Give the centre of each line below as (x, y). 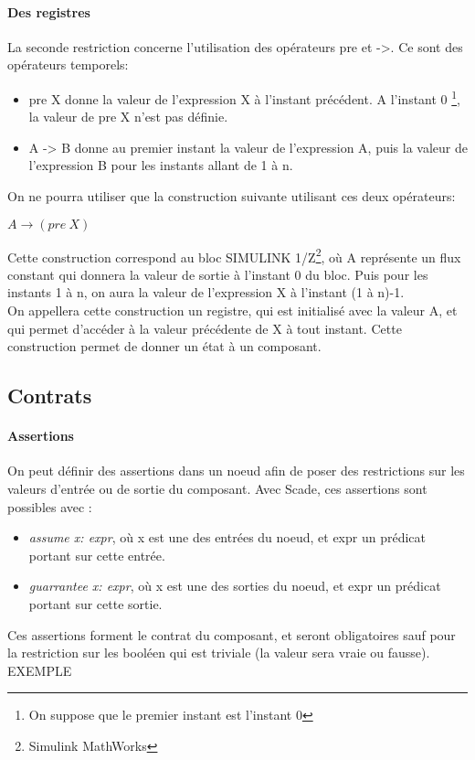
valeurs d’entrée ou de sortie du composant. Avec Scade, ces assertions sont (217, 488)
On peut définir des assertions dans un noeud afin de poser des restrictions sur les (236, 471)
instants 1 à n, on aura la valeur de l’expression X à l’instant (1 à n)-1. (206, 292)
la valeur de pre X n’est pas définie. (128, 117)
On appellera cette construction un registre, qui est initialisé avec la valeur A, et (232, 310)
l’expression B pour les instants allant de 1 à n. (161, 165)
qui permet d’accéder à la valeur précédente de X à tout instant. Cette (205, 328)
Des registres (49, 11)
